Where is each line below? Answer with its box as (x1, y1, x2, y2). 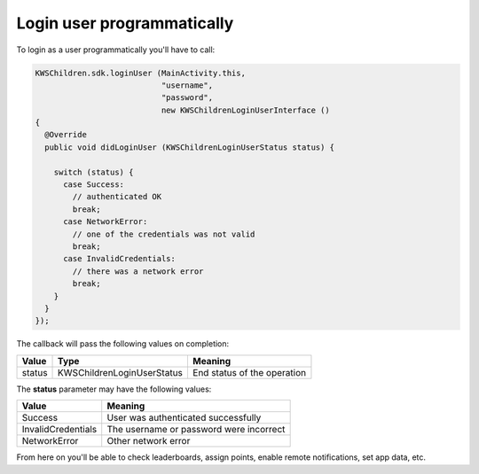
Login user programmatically (16, 13, 234, 33)
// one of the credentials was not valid (72, 229, 255, 239)
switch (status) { (53, 167, 134, 177)
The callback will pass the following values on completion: (16, 338, 230, 349)
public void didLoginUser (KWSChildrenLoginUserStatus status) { (44, 142, 335, 152)
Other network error (106, 435, 191, 447)
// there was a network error (72, 266, 204, 276)
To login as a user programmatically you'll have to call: (16, 44, 216, 55)
